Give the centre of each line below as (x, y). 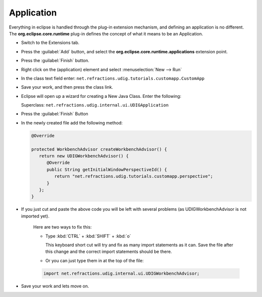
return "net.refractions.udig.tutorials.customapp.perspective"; (134, 176)
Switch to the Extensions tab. (50, 43)
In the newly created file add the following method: (72, 123)
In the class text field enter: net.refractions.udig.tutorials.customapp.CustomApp (113, 78)
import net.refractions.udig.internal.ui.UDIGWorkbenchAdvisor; (122, 273)
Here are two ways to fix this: (62, 227)
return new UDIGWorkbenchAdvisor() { (84, 156)
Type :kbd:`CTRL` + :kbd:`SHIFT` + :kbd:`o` (88, 236)
